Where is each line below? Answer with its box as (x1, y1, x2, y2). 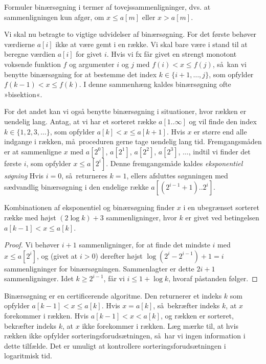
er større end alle (194, 126, 247, 136)
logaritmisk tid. (4, 350, 52, 361)
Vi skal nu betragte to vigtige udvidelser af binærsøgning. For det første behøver (4, 29, 257, 39)
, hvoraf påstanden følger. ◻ (168, 273, 258, 284)
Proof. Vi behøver (4, 239, 60, 250)
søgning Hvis (4, 170, 44, 180)
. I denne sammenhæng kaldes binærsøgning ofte (79, 79, 231, 89)
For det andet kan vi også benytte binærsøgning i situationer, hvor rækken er (4, 106, 247, 117)
